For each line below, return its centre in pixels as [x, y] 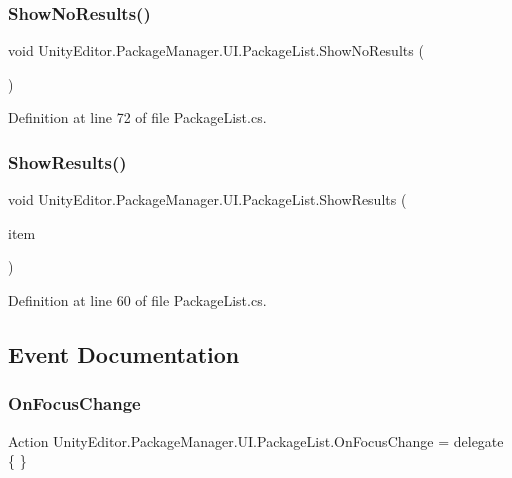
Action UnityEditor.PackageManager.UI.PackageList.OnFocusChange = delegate [256, 440]
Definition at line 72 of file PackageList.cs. [137, 117]
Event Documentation [124, 353]
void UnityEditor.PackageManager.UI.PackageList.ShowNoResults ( [216, 50]
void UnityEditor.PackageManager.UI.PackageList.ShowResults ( [207, 199]
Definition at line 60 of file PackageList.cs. [137, 300]
